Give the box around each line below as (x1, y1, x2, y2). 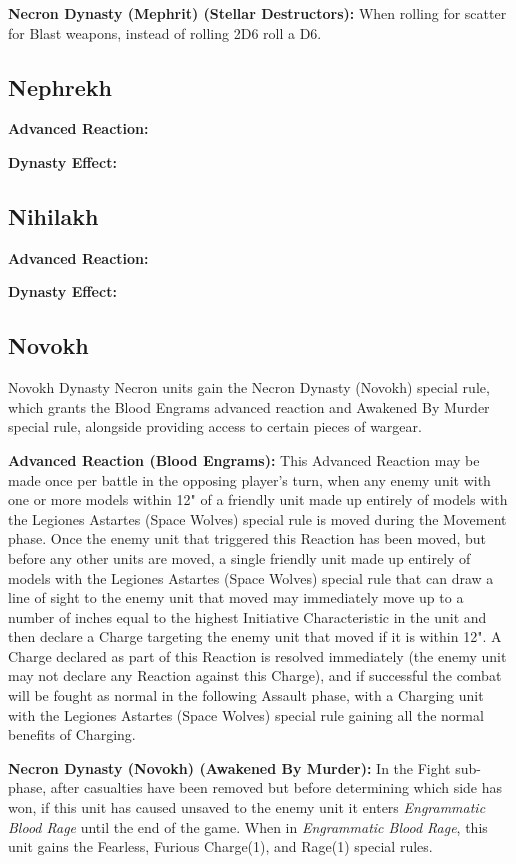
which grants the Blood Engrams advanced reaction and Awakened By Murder (8, 396, 490, 417)
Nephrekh (8, 71, 112, 102)
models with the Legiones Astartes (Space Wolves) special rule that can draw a (8, 567, 494, 588)
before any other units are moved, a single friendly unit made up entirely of (8, 547, 471, 568)
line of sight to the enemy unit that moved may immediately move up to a (8, 587, 464, 608)
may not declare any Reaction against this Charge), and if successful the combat (8, 665, 502, 686)
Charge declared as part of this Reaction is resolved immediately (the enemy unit (8, 645, 507, 666)
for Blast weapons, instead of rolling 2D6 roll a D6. (8, 22, 322, 43)
